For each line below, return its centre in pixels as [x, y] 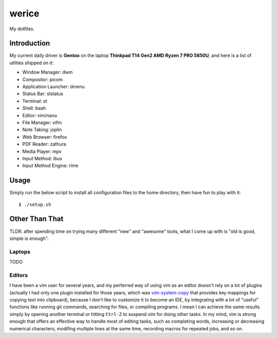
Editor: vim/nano [40, 115]
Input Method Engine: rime [51, 166]
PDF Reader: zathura [44, 144]
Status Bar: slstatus [43, 94]
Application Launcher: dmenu [53, 87]
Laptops [20, 252]
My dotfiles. [22, 29]
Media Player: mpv [42, 151]
